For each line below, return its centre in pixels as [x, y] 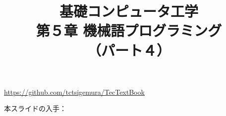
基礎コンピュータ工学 [129, 11]
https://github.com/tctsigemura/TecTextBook [74, 92]
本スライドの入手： [35, 108]
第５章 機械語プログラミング [129, 30]
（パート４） [129, 50]
